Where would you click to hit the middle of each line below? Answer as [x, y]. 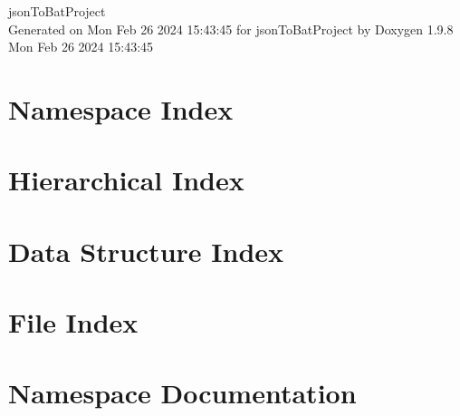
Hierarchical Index [126, 180]
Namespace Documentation [182, 393]
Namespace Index [121, 108]
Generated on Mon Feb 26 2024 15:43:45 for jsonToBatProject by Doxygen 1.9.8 [231, 29]
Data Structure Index [146, 251]
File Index [73, 322]
